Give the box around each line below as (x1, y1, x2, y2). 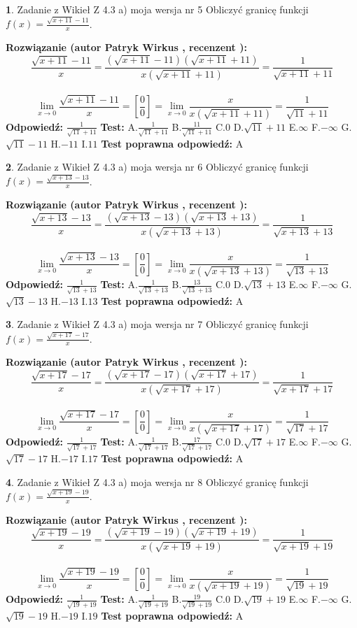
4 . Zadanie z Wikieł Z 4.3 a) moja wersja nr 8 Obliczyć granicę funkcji (6, 474, 309, 489)
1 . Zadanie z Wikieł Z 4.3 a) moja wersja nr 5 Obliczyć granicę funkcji (6, 2, 309, 16)
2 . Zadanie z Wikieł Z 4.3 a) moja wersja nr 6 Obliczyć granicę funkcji (6, 159, 309, 174)
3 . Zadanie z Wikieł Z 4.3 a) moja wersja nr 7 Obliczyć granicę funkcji (6, 317, 309, 331)
